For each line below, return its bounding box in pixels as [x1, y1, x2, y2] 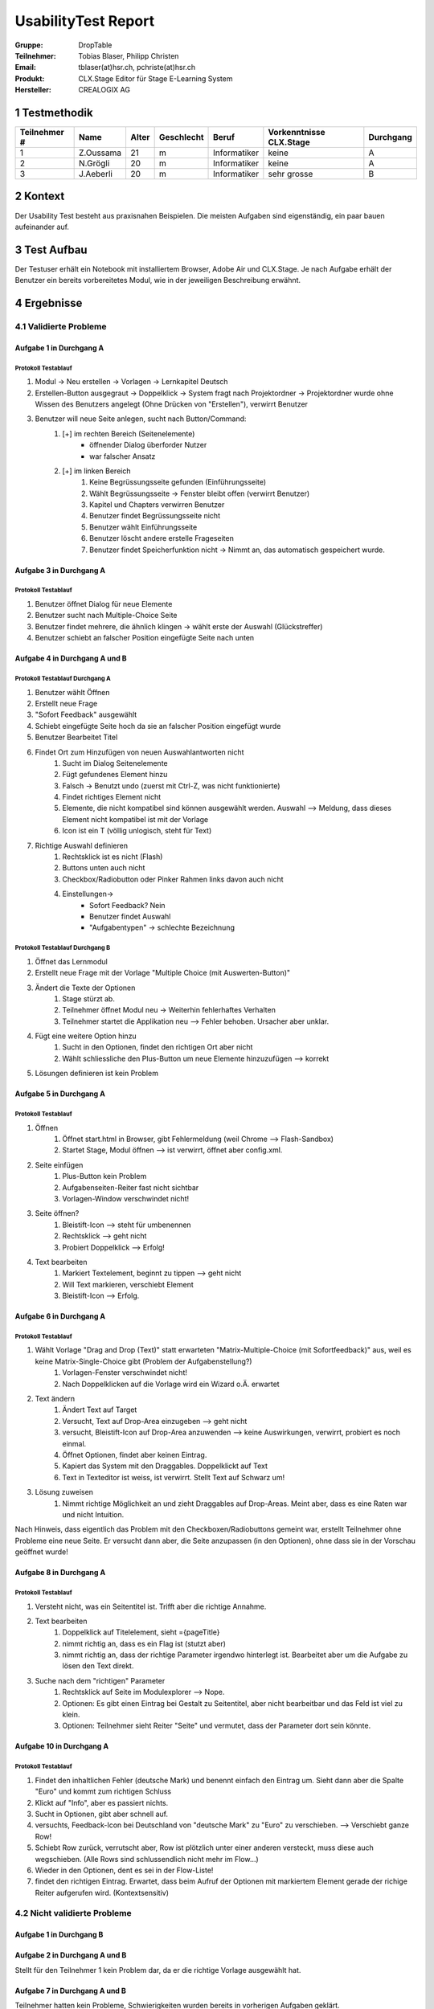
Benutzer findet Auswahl [89, 911, 171, 921]
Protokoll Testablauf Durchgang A [14, 674, 112, 682]
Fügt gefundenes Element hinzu [62, 770, 168, 779]
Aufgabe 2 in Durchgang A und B [14, 1950, 127, 1960]
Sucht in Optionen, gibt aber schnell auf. [35, 1809, 169, 1819]
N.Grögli [79, 158, 110, 169]
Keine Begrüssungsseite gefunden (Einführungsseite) [89, 477, 267, 487]
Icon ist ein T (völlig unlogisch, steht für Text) [62, 826, 212, 836]
